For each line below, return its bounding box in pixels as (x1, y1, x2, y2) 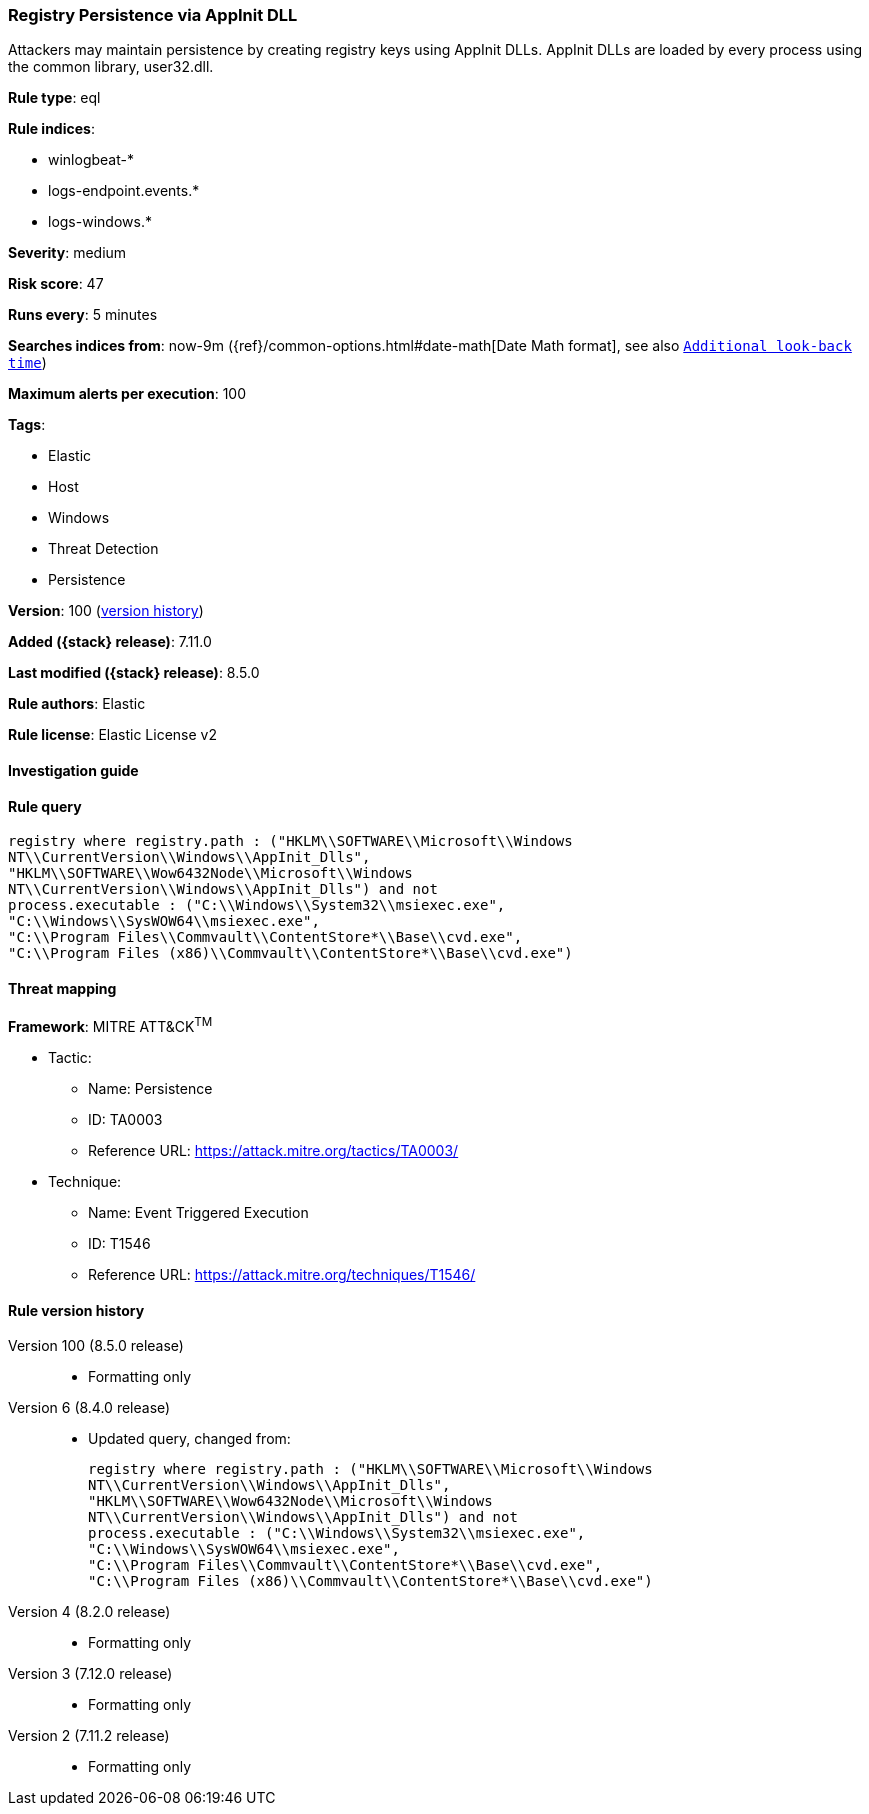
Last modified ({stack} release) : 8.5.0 (8, 664, 260, 682)
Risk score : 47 (8, 275, 104, 293)
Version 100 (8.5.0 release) (8, 1337, 184, 1355)
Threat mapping (8, 979, 117, 997)
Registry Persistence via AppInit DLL (8, 5, 298, 25)
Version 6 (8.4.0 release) (8, 1399, 171, 1417)
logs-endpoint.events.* (48, 182, 200, 200)
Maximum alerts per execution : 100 (8, 385, 247, 403)
